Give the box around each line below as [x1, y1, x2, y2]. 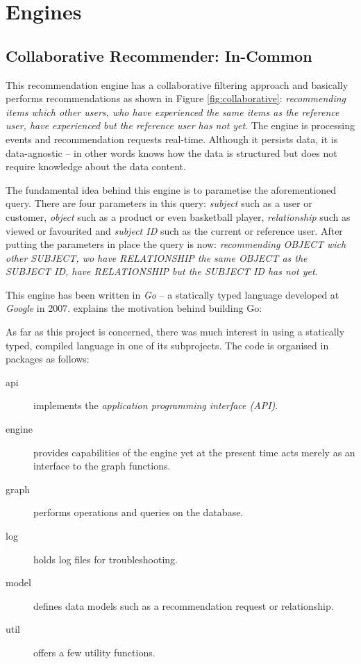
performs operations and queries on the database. [33, 505, 244, 520]
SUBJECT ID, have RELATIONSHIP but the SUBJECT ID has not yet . [6, 264, 318, 279]
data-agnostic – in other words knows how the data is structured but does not [6, 145, 337, 160]
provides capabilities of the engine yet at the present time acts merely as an [33, 445, 355, 459]
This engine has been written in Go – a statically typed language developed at [6, 287, 339, 301]
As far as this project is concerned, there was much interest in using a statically [6, 324, 345, 339]
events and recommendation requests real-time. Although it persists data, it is [6, 131, 338, 146]
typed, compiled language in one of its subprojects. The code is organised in [6, 338, 329, 352]
